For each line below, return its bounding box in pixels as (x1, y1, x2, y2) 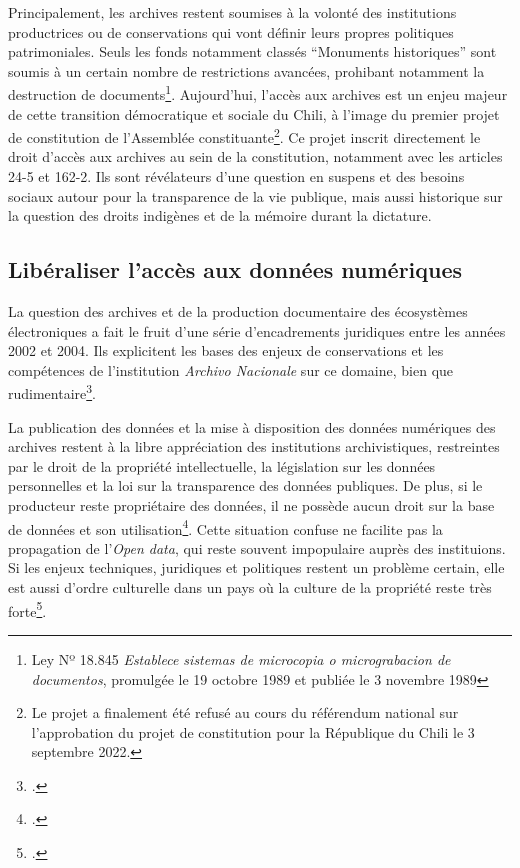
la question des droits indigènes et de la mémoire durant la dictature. (8, 205, 432, 226)
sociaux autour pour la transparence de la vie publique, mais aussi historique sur (8, 185, 503, 206)
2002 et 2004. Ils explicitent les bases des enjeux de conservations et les (8, 340, 444, 361)
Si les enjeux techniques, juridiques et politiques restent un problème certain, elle (8, 557, 505, 578)
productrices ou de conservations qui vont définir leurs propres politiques (8, 21, 454, 42)
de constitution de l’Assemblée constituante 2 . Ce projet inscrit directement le (8, 124, 481, 147)
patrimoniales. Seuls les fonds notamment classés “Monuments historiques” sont (8, 41, 497, 62)
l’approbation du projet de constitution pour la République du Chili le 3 (31, 721, 475, 742)
